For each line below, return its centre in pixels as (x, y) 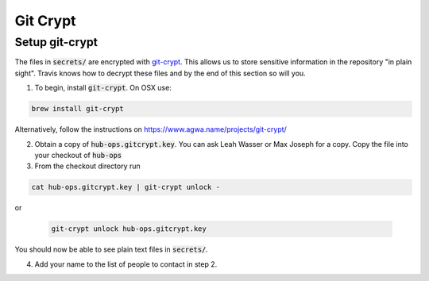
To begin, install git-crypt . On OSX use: (103, 88)
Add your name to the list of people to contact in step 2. (126, 264)
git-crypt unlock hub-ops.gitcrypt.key (129, 229)
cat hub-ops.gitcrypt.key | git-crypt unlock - (126, 187)
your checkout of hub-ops (78, 155)
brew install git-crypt (78, 109)
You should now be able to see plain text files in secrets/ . (111, 249)
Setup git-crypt (56, 42)
